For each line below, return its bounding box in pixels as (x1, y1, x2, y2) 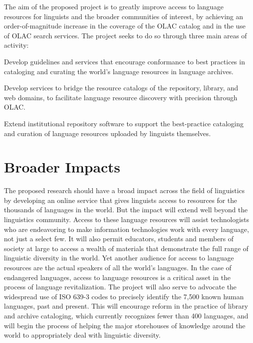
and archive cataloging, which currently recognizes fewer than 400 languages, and (4, 310, 249, 320)
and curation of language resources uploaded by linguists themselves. (4, 128, 211, 138)
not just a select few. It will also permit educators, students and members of (4, 233, 234, 244)
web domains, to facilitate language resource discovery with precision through (4, 92, 237, 102)
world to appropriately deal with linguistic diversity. (4, 330, 161, 340)
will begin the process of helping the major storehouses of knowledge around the (4, 320, 246, 330)
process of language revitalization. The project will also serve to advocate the (4, 282, 237, 292)
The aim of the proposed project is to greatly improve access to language (4, 1, 224, 11)
